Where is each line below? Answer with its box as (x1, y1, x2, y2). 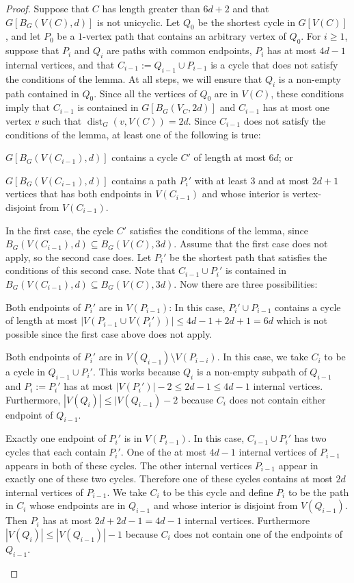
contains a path (111, 173, 176, 187)
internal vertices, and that (5, 57, 115, 71)
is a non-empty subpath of (196, 364, 307, 379)
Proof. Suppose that (5, 1, 90, 15)
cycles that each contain (5, 445, 106, 459)
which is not (276, 313, 327, 327)
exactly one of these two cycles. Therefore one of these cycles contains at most (5, 471, 333, 486)
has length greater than (102, 1, 200, 15)
